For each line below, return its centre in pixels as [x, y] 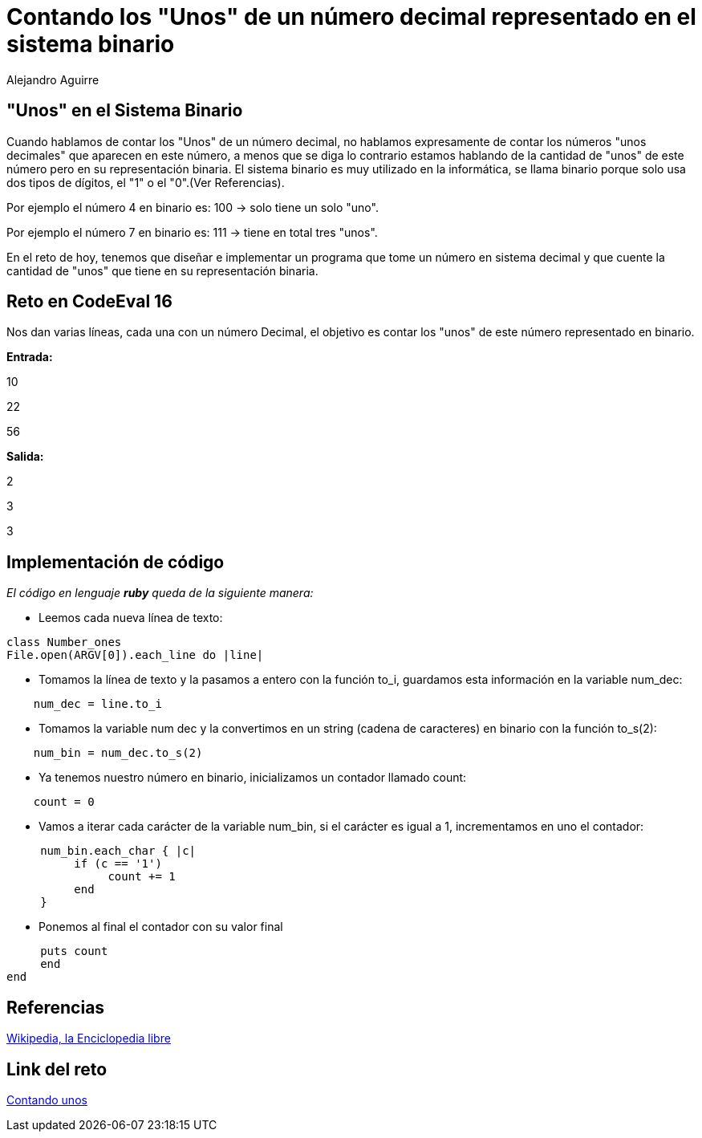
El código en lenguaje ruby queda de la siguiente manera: [160, 593]
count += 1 [142, 877]
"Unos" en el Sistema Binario [125, 111]
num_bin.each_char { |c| [118, 851]
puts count [74, 951]
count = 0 [64, 802]
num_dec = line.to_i [97, 704]
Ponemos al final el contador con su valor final [161, 927]
